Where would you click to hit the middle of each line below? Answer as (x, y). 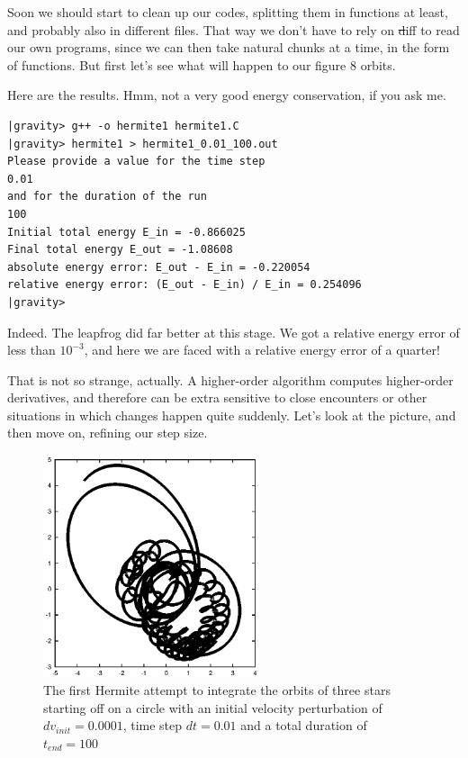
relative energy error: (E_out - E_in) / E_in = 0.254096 (184, 285)
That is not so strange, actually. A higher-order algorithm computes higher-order (230, 379)
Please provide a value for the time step (136, 162)
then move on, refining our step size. (108, 433)
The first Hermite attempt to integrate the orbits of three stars (217, 690)
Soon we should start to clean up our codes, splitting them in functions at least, (228, 12)
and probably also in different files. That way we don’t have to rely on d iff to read (234, 29)
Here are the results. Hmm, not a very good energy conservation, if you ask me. (227, 95)
